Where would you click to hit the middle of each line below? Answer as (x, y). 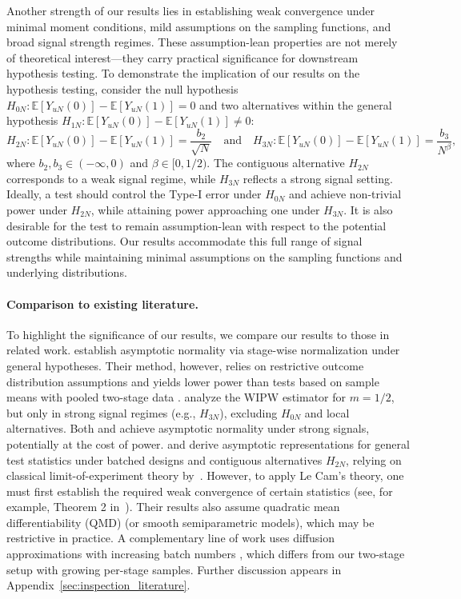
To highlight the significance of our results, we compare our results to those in (198, 334)
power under (37, 209)
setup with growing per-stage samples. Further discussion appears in (174, 569)
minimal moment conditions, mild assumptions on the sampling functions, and (199, 26)
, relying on (374, 459)
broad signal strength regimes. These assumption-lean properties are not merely (202, 42)
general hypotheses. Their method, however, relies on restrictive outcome (185, 365)
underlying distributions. (67, 272)
